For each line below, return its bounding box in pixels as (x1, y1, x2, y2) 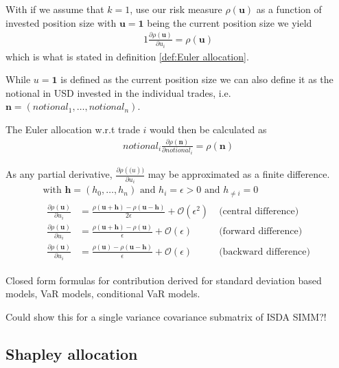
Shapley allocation (5, 343, 138, 364)
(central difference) (219, 207, 299, 217)
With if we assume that (5, 2, 104, 16)
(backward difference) (219, 246, 310, 257)
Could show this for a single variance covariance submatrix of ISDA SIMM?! (5, 309, 327, 323)
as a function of (256, 2, 322, 16)
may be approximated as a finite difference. (148, 167, 330, 181)
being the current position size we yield (147, 15, 312, 30)
